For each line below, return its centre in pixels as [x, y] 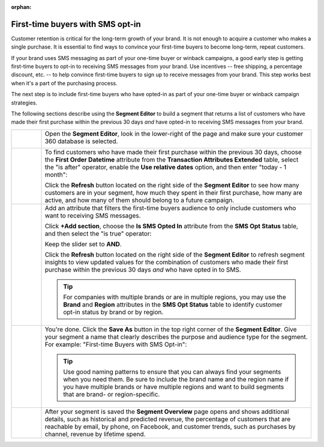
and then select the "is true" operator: [98, 233]
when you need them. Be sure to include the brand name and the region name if [176, 379]
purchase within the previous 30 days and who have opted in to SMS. [143, 269]
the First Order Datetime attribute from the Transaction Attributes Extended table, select [172, 159]
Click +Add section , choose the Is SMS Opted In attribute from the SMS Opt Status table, [171, 226]
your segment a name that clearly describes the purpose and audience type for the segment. [176, 336]
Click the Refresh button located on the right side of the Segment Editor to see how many [172, 185]
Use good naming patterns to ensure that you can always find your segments [172, 371]
